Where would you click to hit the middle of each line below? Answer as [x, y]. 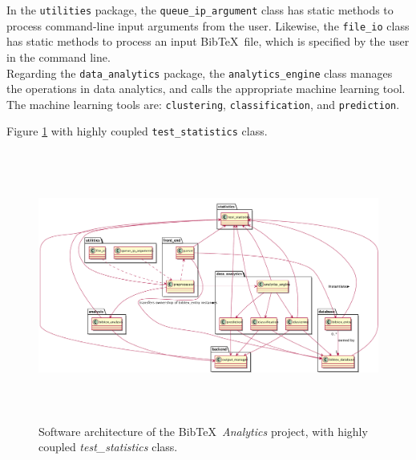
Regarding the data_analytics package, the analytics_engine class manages [200, 73]
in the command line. [59, 56]
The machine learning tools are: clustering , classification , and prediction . [203, 104]
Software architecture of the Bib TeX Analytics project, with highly [203, 431]
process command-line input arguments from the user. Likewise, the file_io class [208, 25]
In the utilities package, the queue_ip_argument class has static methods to [200, 10]
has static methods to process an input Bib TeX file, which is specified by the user [208, 41]
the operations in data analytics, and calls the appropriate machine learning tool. [206, 89]
